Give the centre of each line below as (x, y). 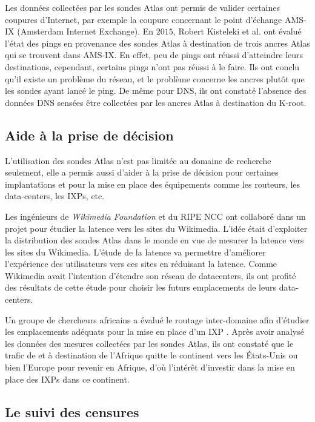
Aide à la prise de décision (89, 135)
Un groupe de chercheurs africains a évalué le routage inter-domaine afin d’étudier (157, 319)
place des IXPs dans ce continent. (67, 379)
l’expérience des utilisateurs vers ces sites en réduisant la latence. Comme (141, 264)
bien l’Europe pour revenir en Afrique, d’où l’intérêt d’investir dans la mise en (150, 367)
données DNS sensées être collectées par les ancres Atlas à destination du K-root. (156, 102)
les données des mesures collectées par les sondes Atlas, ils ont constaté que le (149, 343)
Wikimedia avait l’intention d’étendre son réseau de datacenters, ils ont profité (151, 275)
